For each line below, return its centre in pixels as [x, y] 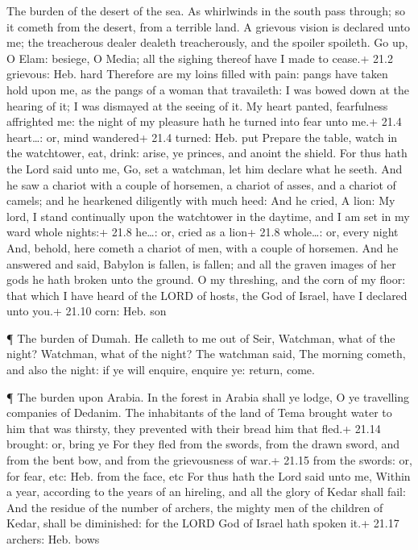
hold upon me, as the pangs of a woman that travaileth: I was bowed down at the [208, 89]
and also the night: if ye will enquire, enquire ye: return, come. [161, 370]
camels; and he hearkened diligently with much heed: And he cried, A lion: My [201, 200]
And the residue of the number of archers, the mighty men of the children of [195, 507]
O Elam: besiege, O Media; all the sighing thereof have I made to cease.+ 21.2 [200, 58]
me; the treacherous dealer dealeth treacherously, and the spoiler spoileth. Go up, [207, 42]
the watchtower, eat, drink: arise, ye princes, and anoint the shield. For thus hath [207, 153]
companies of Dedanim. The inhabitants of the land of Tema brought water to [199, 412]
